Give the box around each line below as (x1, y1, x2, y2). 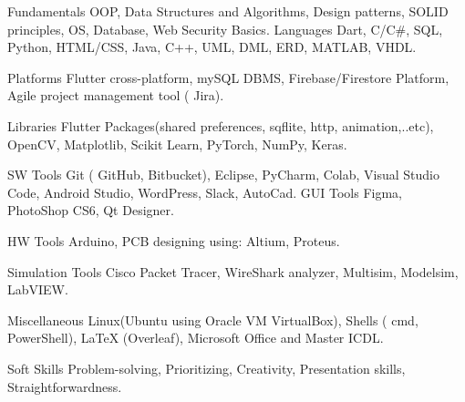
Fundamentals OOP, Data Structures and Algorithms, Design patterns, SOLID (7, 2, 449, 20)
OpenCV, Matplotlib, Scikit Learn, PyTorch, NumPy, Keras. (7, 134, 347, 153)
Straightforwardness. (7, 376, 122, 396)
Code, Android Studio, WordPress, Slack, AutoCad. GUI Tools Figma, (7, 182, 402, 201)
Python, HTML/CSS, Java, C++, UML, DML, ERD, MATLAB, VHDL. (7, 37, 417, 57)
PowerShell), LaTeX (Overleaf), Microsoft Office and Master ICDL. (7, 328, 384, 347)
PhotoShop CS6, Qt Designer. (7, 201, 174, 220)
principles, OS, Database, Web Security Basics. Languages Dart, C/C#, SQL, (7, 19, 443, 38)
